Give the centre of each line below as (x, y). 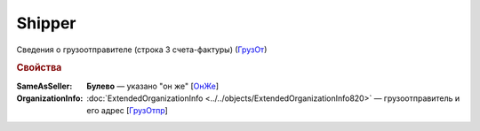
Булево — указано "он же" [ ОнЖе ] (153, 86)
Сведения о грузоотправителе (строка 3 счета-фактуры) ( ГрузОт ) (142, 50)
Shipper (46, 23)
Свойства (39, 68)
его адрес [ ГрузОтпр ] (127, 111)
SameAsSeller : (44, 86)
